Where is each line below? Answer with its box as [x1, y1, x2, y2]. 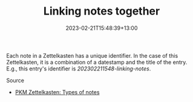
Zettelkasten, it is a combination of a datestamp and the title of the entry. [6, 58, 188, 66]
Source [6, 76, 24, 84]
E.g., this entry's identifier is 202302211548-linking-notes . [6, 65, 151, 72]
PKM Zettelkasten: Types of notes [15, 88, 100, 95]
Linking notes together [43, 4, 160, 18]
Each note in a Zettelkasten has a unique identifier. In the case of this [6, 52, 178, 59]
